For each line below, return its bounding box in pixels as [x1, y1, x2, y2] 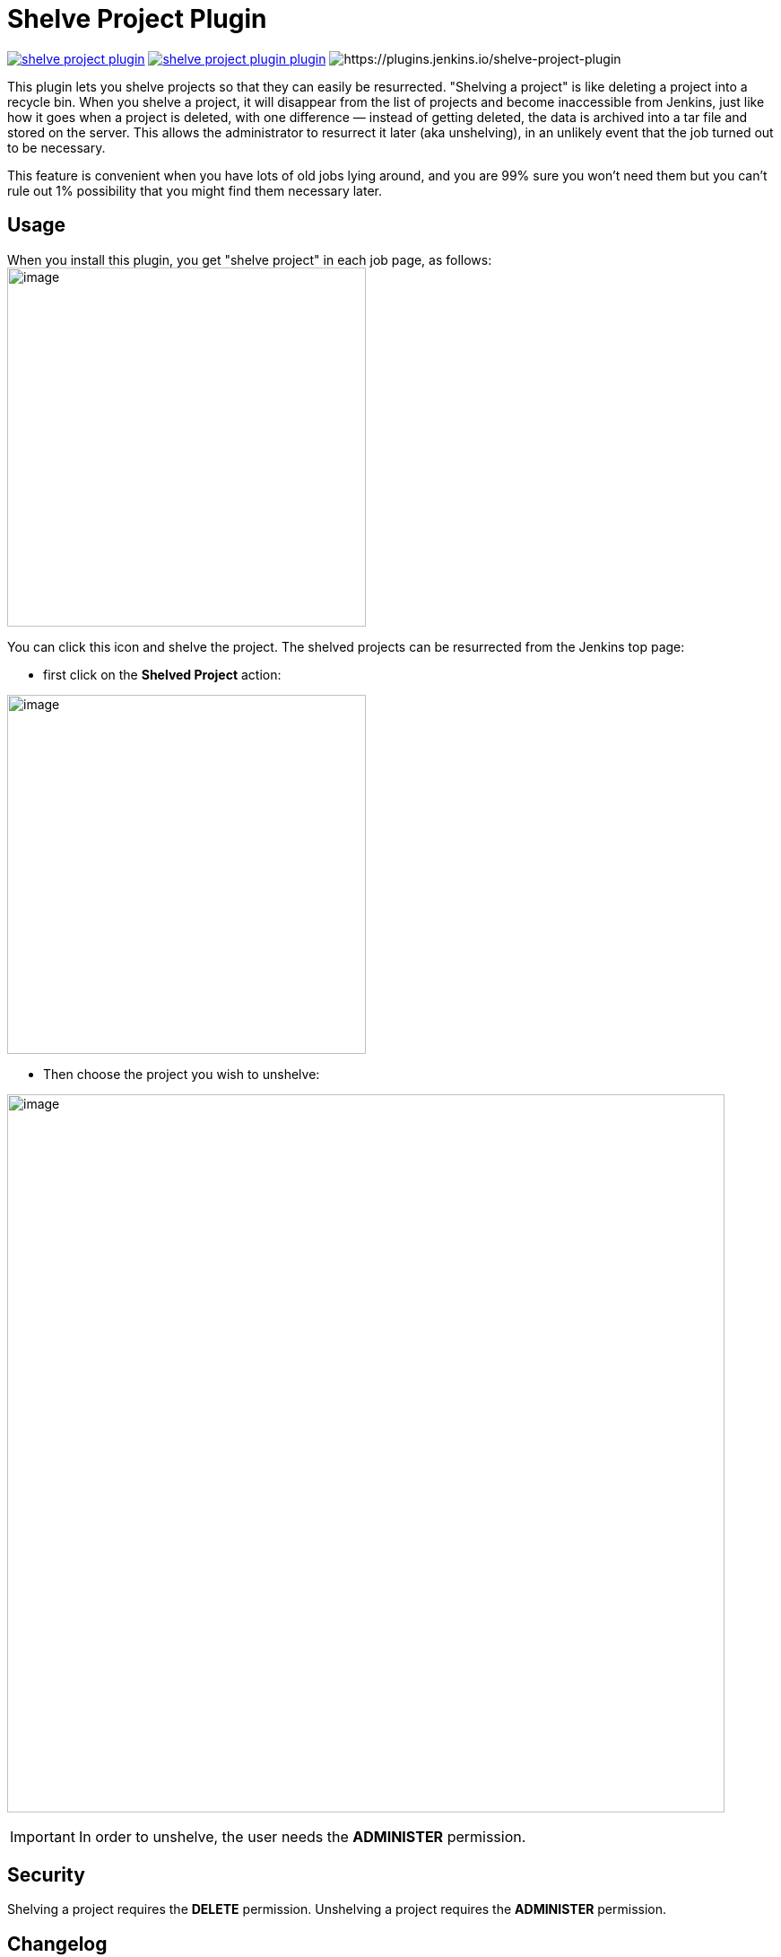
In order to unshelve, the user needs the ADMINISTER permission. [78, 1827, 526, 1846]
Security [7, 1864, 85, 1887]
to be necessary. [7, 139, 106, 155]
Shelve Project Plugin [7, 4, 267, 34]
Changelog [7, 1932, 108, 1955]
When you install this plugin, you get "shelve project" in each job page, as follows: [7, 251, 492, 268]
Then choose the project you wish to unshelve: [43, 1066, 320, 1082]
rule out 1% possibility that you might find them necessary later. [7, 182, 383, 198]
